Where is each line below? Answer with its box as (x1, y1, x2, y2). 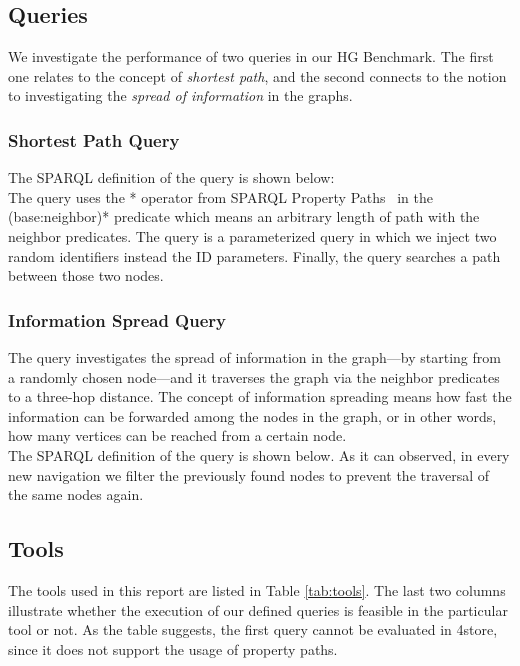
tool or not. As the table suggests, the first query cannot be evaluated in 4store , (8, 619, 498, 640)
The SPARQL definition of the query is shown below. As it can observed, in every (8, 444, 510, 465)
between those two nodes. (8, 265, 164, 286)
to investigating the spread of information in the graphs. (8, 85, 353, 106)
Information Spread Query (8, 307, 227, 332)
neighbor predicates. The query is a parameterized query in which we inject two (8, 225, 497, 246)
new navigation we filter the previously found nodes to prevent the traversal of (8, 464, 490, 485)
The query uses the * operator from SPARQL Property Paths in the (8, 186, 433, 207)
